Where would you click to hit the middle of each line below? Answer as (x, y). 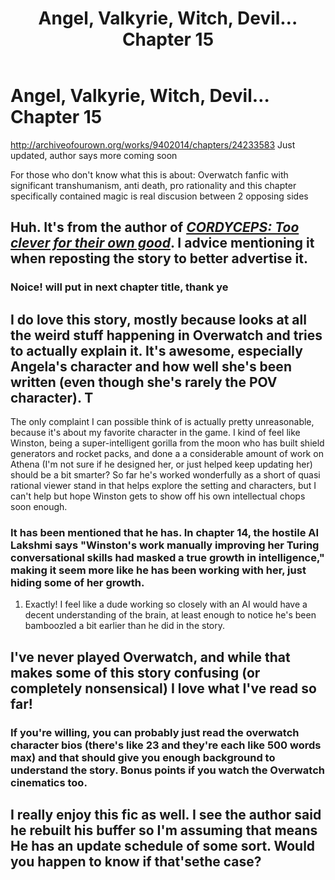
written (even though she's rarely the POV (144, 382)
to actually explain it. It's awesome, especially (156, 350)
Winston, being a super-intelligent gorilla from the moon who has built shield (167, 443)
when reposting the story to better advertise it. (159, 258)
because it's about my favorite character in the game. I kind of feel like (155, 433)
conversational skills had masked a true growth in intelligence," (167, 557)
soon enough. (39, 507)
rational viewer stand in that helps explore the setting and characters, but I (163, 486)
